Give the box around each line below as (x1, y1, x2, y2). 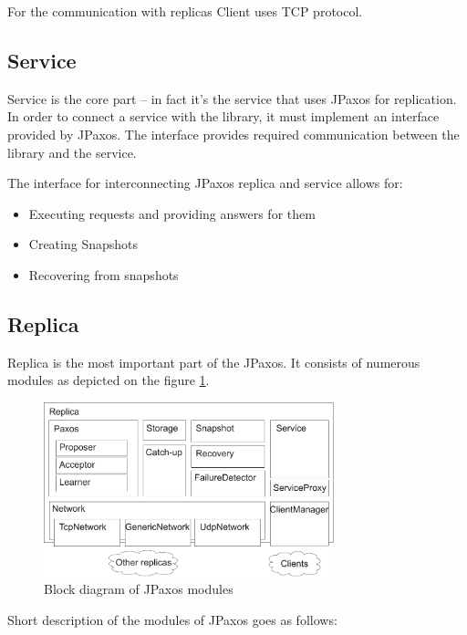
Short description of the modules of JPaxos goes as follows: (7, 609, 337, 629)
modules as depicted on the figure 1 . (7, 370, 210, 390)
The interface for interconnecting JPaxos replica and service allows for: (7, 173, 403, 193)
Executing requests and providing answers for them (28, 203, 316, 223)
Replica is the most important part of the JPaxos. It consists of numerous (7, 352, 420, 371)
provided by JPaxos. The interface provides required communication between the (7, 124, 460, 143)
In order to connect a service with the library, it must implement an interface (7, 107, 440, 126)
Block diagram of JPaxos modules (44, 579, 233, 599)
